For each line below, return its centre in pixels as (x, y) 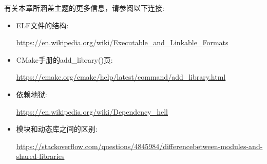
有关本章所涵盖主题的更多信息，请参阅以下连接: (84, 8)
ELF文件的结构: (42, 25)
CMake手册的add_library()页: (64, 59)
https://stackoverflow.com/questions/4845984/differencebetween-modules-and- (139, 146)
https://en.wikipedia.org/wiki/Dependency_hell (92, 111)
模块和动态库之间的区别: (57, 129)
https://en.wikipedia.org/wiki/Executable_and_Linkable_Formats (122, 42)
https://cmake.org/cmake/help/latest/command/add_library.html (121, 77)
